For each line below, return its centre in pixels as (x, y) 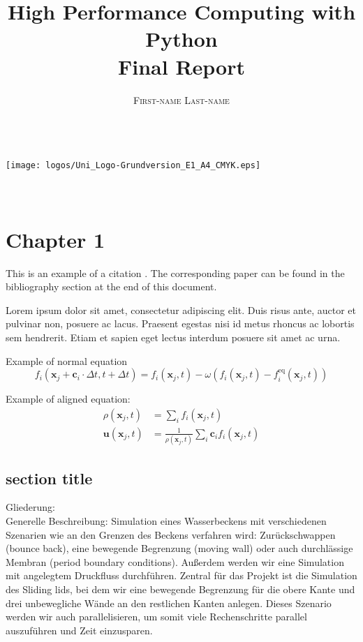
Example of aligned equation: (68, 399)
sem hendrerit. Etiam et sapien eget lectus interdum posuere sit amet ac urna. (173, 337)
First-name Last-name (181, 99)
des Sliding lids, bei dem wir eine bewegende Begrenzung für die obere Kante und (180, 589)
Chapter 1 (55, 239)
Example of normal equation (67, 360)
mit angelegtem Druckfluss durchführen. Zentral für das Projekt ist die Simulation (181, 575)
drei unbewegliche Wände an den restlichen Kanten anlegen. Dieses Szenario (169, 603)
